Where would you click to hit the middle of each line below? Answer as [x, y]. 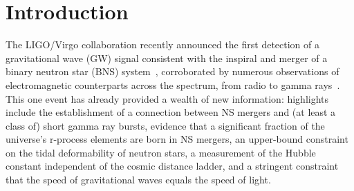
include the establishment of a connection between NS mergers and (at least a [171, 112]
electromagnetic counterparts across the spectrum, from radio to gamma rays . [173, 84]
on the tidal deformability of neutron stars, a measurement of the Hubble [161, 152]
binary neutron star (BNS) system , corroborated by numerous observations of [173, 71]
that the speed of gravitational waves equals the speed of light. [138, 180]
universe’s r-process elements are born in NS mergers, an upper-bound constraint [177, 139]
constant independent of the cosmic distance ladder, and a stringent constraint [172, 166]
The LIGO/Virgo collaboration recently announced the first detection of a [162, 44]
